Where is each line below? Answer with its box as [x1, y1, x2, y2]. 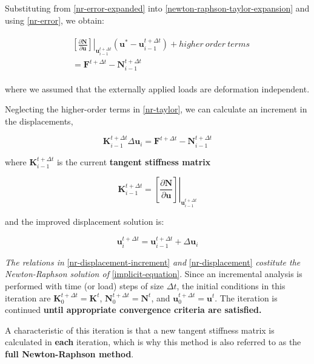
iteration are [5, 291, 51, 304]
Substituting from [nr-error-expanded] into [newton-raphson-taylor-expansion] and [5, 2, 310, 14]
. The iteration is [215, 291, 278, 304]
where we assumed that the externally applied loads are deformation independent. [5, 82, 310, 95]
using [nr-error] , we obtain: [5, 13, 104, 26]
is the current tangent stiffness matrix [56, 155, 211, 168]
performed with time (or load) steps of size [5, 279, 164, 292]
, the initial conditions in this [176, 279, 286, 292]
